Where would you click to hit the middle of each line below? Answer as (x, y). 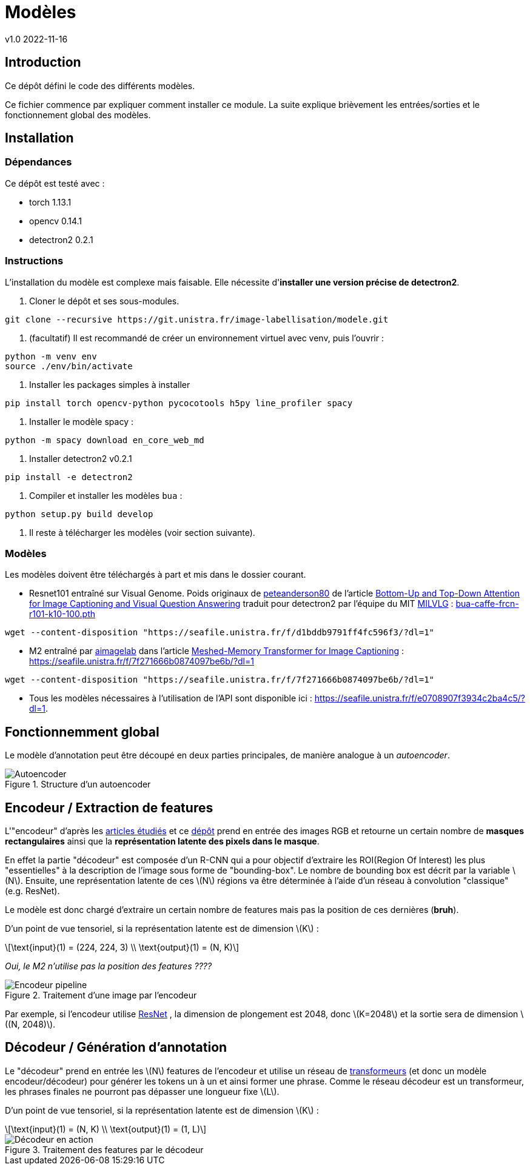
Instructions (34, 261)
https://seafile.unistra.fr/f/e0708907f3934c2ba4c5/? (420, 698)
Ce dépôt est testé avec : (55, 183)
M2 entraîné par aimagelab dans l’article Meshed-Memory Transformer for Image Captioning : (217, 651)
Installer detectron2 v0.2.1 (81, 458)
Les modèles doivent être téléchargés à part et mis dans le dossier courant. (156, 575)
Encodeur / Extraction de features (109, 807)
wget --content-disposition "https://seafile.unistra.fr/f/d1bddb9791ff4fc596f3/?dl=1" (220, 633)
